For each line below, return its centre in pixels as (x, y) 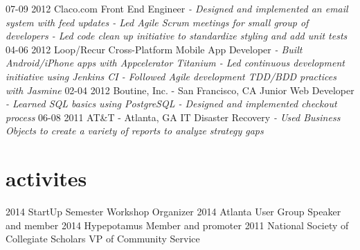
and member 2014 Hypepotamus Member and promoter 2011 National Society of (177, 225)
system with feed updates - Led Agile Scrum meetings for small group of (157, 22)
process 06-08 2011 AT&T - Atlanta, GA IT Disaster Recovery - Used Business (173, 117)
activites (46, 178)
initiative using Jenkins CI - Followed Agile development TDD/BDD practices (171, 76)
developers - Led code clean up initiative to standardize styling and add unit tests (177, 36)
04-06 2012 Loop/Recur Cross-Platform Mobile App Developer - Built (154, 49)
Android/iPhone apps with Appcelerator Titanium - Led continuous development (175, 63)
